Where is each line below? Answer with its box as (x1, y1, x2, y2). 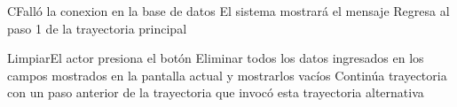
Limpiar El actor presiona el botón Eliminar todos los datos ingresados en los (7, 49, 424, 67)
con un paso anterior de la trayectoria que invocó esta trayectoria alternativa (7, 83, 424, 102)
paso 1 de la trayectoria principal (7, 19, 187, 37)
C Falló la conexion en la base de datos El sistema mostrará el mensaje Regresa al (7, 2, 450, 19)
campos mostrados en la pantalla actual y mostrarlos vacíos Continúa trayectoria (7, 65, 447, 84)
